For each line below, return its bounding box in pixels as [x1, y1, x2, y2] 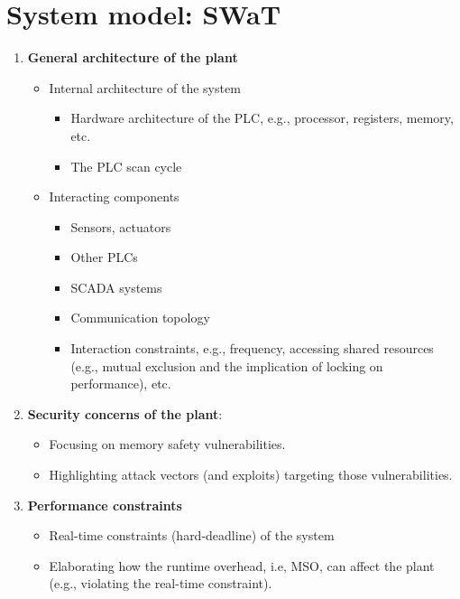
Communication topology [70, 308, 210, 327]
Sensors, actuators [70, 217, 171, 236]
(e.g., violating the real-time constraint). [49, 574, 272, 593]
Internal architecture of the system [49, 78, 241, 97]
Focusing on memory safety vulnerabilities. [49, 435, 286, 454]
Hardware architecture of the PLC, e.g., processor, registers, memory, [70, 108, 454, 127]
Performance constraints [27, 495, 182, 514]
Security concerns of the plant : [27, 404, 223, 423]
